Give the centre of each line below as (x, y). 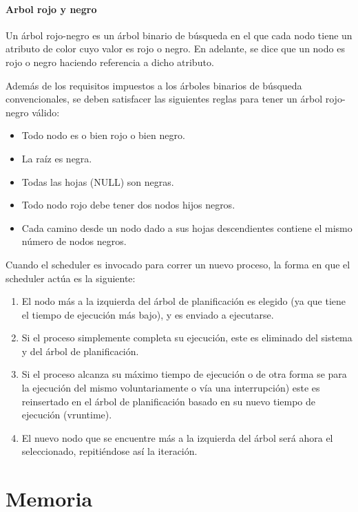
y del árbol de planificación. (80, 351)
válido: (46, 112)
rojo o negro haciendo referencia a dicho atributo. (110, 62)
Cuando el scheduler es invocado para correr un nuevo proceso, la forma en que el (178, 264)
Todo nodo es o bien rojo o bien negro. (103, 135)
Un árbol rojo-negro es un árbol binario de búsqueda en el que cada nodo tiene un (179, 35)
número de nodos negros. (74, 241)
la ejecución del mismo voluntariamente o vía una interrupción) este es (171, 388)
